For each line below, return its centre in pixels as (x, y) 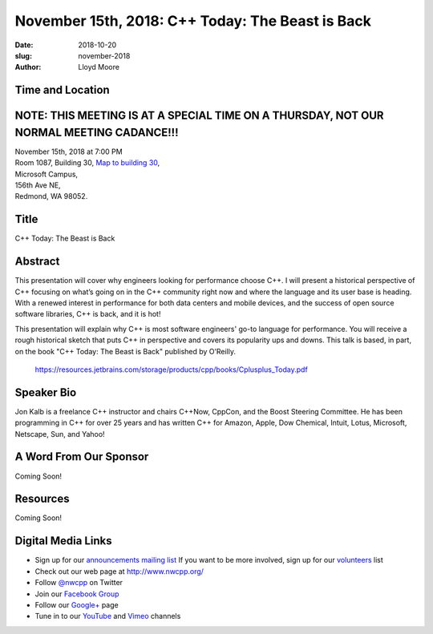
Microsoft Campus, (47, 174)
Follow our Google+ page (77, 604)
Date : (24, 45)
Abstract (37, 262)
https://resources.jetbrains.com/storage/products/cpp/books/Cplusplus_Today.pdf (171, 369)
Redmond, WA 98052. (51, 196)
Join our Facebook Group (77, 594)
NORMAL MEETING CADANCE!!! (97, 132)
